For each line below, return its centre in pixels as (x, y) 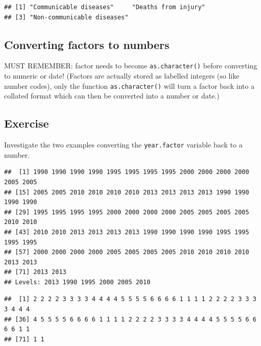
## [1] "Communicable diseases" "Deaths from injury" (105, 7)
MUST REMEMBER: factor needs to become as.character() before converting (131, 66)
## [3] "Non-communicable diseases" (66, 17)
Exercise (27, 123)
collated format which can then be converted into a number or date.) (112, 96)
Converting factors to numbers (87, 44)
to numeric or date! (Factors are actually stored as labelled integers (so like (122, 76)
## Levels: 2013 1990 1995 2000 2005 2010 (77, 282)
